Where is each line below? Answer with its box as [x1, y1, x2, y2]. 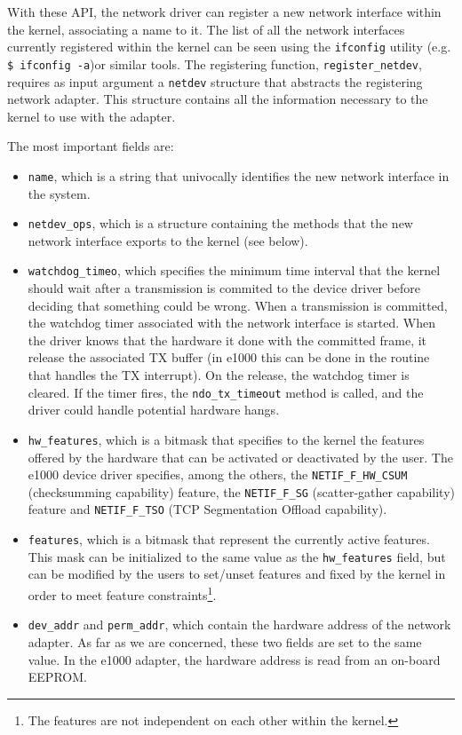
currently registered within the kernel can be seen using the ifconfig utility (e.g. [7, 37, 451, 56]
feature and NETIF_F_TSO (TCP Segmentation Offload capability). [28, 500, 387, 518]
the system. [28, 184, 91, 202]
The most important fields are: [7, 137, 174, 155]
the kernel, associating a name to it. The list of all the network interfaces [7, 20, 405, 38]
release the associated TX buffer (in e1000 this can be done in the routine [28, 348, 430, 367]
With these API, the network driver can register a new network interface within [7, 3, 442, 20]
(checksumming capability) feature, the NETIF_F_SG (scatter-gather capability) [28, 482, 455, 501]
